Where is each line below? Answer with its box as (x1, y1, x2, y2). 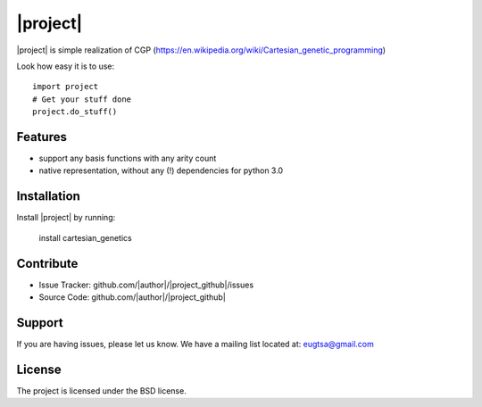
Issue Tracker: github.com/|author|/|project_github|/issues (38, 279, 254, 290)
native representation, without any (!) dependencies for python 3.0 (38, 165, 284, 176)
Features (16, 129, 67, 145)
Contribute (16, 255, 79, 271)
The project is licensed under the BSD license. (16, 385, 187, 396)
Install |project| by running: (16, 212, 116, 223)
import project (32, 81, 99, 92)
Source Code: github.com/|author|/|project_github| (38, 292, 227, 303)
